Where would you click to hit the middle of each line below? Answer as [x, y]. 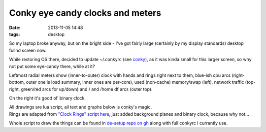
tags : [15, 34]
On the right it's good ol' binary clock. [48, 98]
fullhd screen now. [28, 50]
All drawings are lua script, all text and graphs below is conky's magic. [81, 107]
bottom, [17, 82]
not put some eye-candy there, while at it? [52, 66]
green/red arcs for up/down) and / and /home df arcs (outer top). [87, 89]
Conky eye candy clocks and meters [85, 13]
